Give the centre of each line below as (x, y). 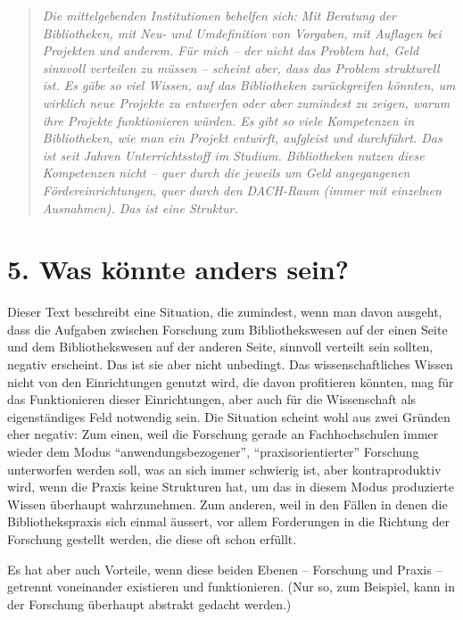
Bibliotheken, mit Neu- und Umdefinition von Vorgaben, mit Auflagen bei (242, 33)
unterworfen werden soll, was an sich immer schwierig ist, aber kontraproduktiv (224, 469)
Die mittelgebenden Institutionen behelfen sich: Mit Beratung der (219, 15)
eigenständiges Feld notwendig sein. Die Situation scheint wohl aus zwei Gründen (229, 416)
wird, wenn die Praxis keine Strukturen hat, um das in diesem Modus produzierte (231, 487)
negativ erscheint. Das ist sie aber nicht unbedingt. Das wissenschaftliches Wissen (230, 364)
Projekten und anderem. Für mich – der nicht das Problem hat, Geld (231, 50)
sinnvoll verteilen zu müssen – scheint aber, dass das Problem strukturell (241, 67)
